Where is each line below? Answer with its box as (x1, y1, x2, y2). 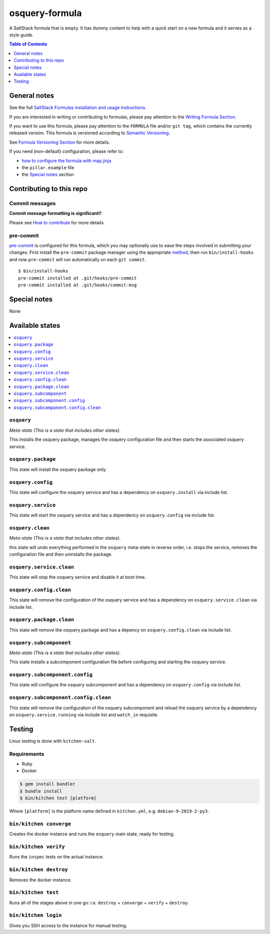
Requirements (9, 750, 44, 757)
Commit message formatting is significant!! (9, 210, 102, 216)
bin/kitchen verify (9, 843, 65, 850)
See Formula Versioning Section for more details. (9, 139, 110, 145)
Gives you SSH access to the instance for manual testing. (9, 922, 127, 928)
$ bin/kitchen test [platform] (19, 795, 97, 801)
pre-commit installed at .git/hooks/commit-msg (18, 282, 137, 288)
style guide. (9, 32, 33, 38)
